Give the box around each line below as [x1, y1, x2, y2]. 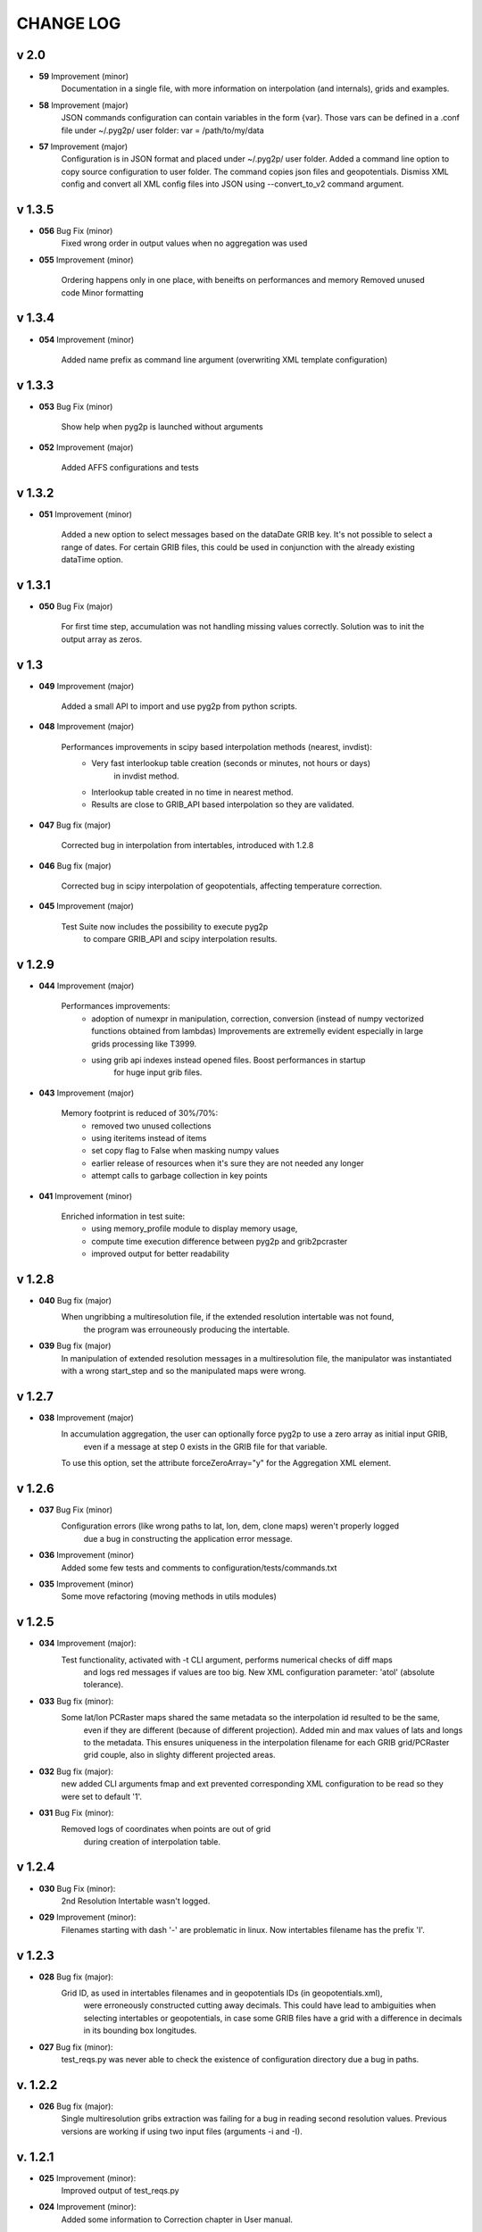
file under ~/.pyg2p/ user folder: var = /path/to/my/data [61, 125, 265, 136]
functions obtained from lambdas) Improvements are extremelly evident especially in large [91, 1026, 424, 1037]
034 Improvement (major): [38, 1638, 137, 1649]
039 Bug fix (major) [38, 1340, 112, 1352]
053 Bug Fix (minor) [38, 401, 113, 412]
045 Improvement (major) [38, 901, 134, 912]
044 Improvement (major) [38, 980, 135, 991]
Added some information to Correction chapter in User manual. [61, 2214, 294, 2225]
